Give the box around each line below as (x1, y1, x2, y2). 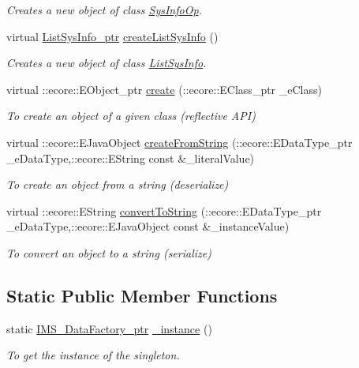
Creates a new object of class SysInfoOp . (6, 2, 202, 17)
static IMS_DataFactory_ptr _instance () (6, 320, 212, 336)
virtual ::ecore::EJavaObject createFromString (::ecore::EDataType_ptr (6, 133, 353, 150)
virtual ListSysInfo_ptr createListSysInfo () (6, 28, 219, 44)
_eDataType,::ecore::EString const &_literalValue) (6, 149, 255, 166)
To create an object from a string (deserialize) (6, 176, 229, 193)
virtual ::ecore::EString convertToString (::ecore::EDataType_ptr (6, 202, 322, 219)
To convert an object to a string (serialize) (6, 244, 211, 261)
